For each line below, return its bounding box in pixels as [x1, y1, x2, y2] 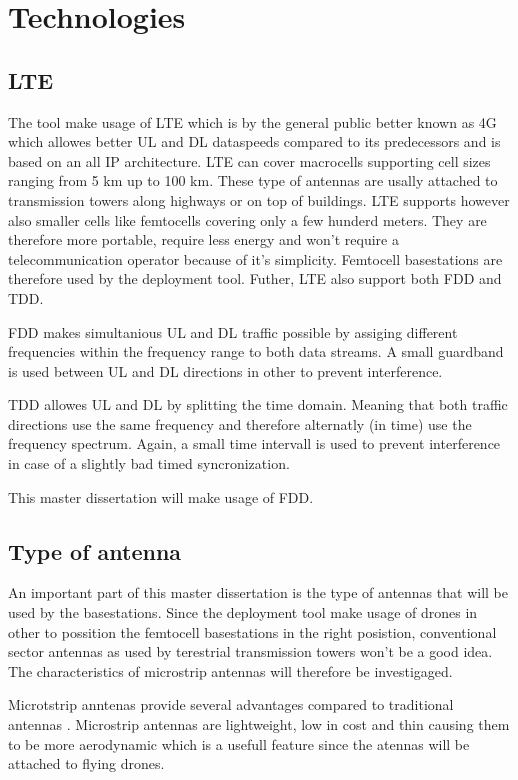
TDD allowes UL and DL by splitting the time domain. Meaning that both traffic [8, 394, 508, 415]
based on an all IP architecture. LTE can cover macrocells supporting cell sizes [8, 150, 491, 171]
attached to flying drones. [8, 753, 165, 774]
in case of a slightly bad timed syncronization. [8, 453, 290, 474]
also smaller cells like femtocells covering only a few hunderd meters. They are [8, 209, 487, 230]
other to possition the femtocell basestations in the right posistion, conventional [8, 621, 497, 642]
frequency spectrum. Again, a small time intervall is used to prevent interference [8, 433, 501, 454]
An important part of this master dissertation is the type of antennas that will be [8, 582, 508, 603]
